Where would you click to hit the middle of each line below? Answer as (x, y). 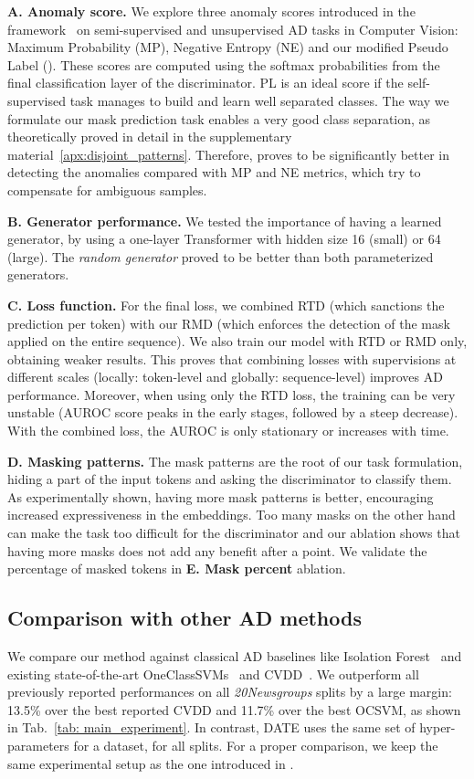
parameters (38, 745)
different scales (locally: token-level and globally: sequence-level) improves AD (225, 377)
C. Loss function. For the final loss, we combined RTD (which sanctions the (226, 305)
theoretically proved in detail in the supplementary (150, 137)
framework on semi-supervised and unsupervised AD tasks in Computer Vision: (233, 29)
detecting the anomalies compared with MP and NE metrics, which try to (214, 172)
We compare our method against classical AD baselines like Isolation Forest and (235, 656)
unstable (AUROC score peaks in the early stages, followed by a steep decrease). (233, 412)
